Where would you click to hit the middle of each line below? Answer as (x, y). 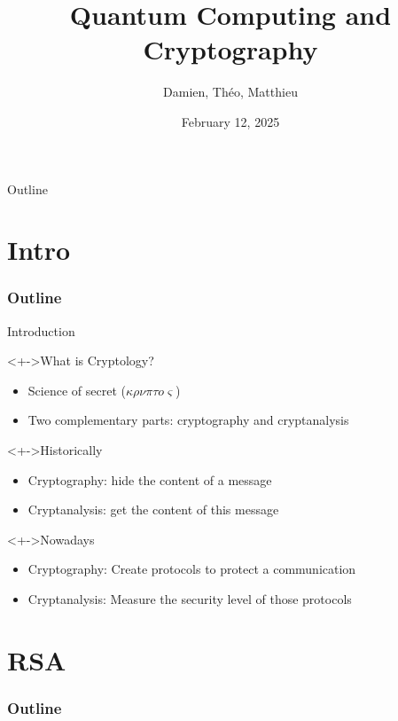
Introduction (41, 330)
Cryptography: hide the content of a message (150, 479)
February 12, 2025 (230, 121)
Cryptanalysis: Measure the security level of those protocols (190, 599)
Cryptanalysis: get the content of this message (153, 509)
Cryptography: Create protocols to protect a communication (192, 569)
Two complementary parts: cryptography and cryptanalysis (188, 420)
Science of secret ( (77, 390)
